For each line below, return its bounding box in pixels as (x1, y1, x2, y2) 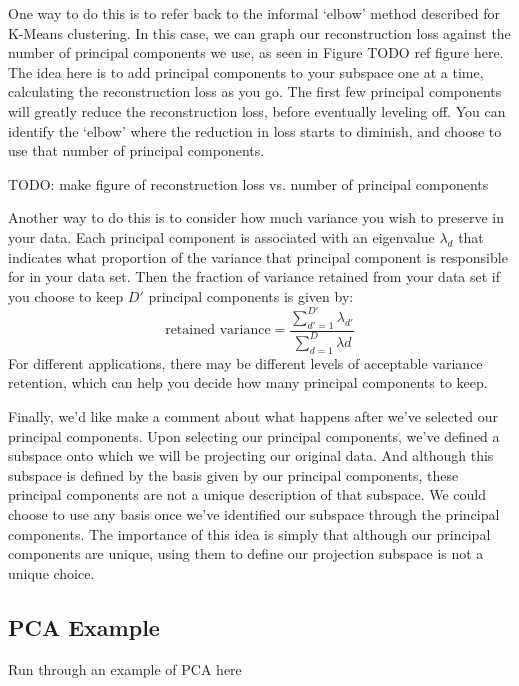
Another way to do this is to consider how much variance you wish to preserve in (8, 207, 504, 228)
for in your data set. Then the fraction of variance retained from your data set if (8, 266, 501, 287)
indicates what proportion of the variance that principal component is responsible (8, 246, 508, 267)
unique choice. (8, 562, 95, 583)
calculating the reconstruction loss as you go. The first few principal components (8, 81, 502, 102)
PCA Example (8, 611, 160, 642)
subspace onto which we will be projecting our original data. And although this (8, 445, 494, 466)
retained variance (165, 323, 271, 338)
